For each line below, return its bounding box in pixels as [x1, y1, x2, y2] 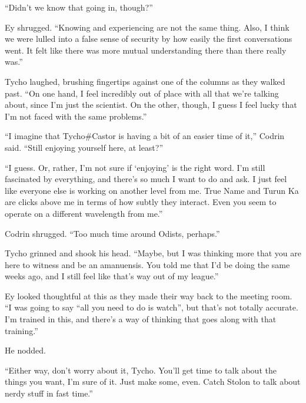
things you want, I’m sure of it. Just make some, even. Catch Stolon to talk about [5, 375, 301, 388]
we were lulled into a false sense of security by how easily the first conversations [5, 32, 292, 45]
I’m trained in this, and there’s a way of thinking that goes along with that [5, 313, 277, 325]
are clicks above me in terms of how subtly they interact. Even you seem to [5, 196, 277, 208]
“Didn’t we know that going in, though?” [5, 1, 153, 13]
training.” [5, 324, 38, 336]
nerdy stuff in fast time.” [5, 387, 93, 399]
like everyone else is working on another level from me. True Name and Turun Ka [5, 184, 299, 196]
